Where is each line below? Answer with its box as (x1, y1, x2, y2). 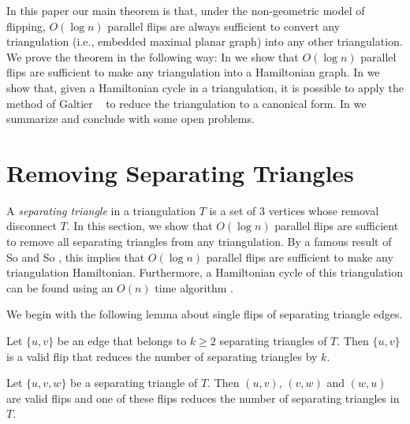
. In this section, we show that (66, 218, 213, 234)
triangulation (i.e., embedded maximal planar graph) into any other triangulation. (6, 33, 403, 50)
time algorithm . (155, 279, 233, 296)
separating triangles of (219, 333, 327, 349)
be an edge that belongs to (57, 333, 187, 349)
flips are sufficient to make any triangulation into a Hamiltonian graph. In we (6, 64, 380, 80)
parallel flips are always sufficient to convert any (107, 17, 341, 34)
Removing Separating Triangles (6, 156, 354, 188)
